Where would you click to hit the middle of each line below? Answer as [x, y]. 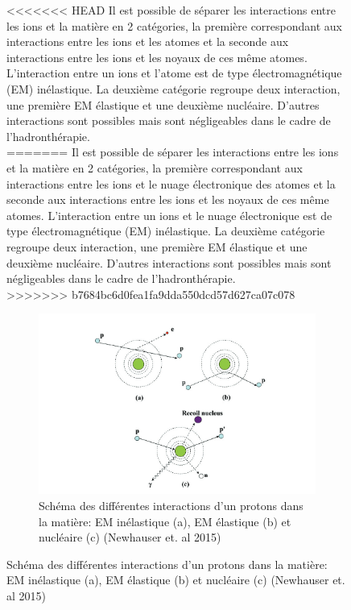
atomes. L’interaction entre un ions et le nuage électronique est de [169, 215]
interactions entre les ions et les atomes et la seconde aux [148, 41]
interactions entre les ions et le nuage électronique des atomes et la [171, 183]
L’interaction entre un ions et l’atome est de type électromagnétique [174, 73]
